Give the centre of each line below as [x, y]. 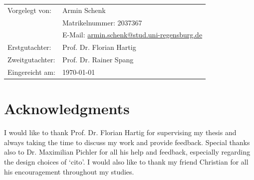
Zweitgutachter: [31, 60]
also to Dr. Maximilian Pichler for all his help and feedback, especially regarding [127, 152]
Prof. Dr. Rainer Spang [98, 60]
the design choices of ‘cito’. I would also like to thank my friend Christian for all [126, 161]
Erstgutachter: [29, 47]
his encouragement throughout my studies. [69, 171]
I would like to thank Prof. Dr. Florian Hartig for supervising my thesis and [120, 132]
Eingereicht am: [31, 72]
